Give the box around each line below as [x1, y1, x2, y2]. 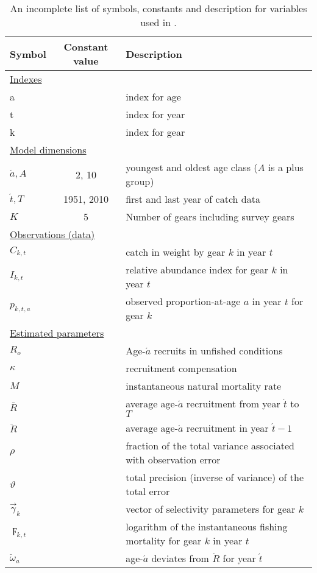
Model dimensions [10, 142, 87, 156]
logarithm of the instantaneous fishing [126, 519, 288, 533]
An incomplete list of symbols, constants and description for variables [10, 1, 307, 15]
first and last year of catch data [126, 192, 260, 206]
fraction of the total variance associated [126, 438, 294, 452]
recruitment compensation [126, 361, 237, 375]
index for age [126, 90, 181, 104]
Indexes [10, 72, 42, 86]
